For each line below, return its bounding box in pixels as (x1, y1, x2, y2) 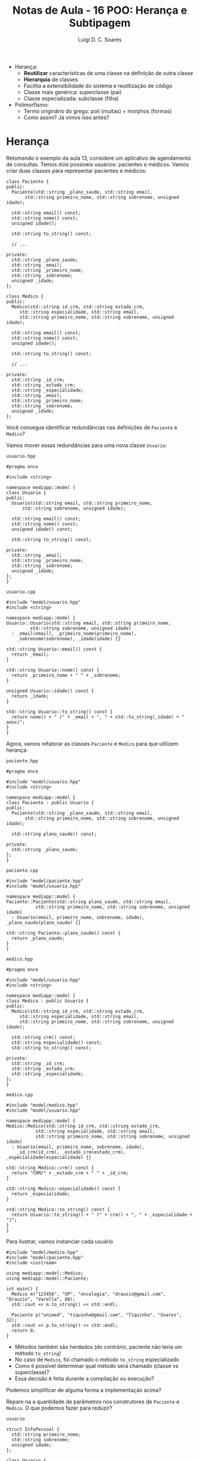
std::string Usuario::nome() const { (6, 667, 100, 673)
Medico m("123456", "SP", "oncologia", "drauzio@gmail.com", (11, 1291, 166, 1297)
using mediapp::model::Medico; (6, 1270, 84, 1276)
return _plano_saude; (11, 935, 65, 941)
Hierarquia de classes (23, 76, 78, 83)
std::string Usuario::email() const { (6, 646, 102, 652)
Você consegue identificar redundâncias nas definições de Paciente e (6, 424, 178, 431)
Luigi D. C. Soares (78, 36, 122, 43)
